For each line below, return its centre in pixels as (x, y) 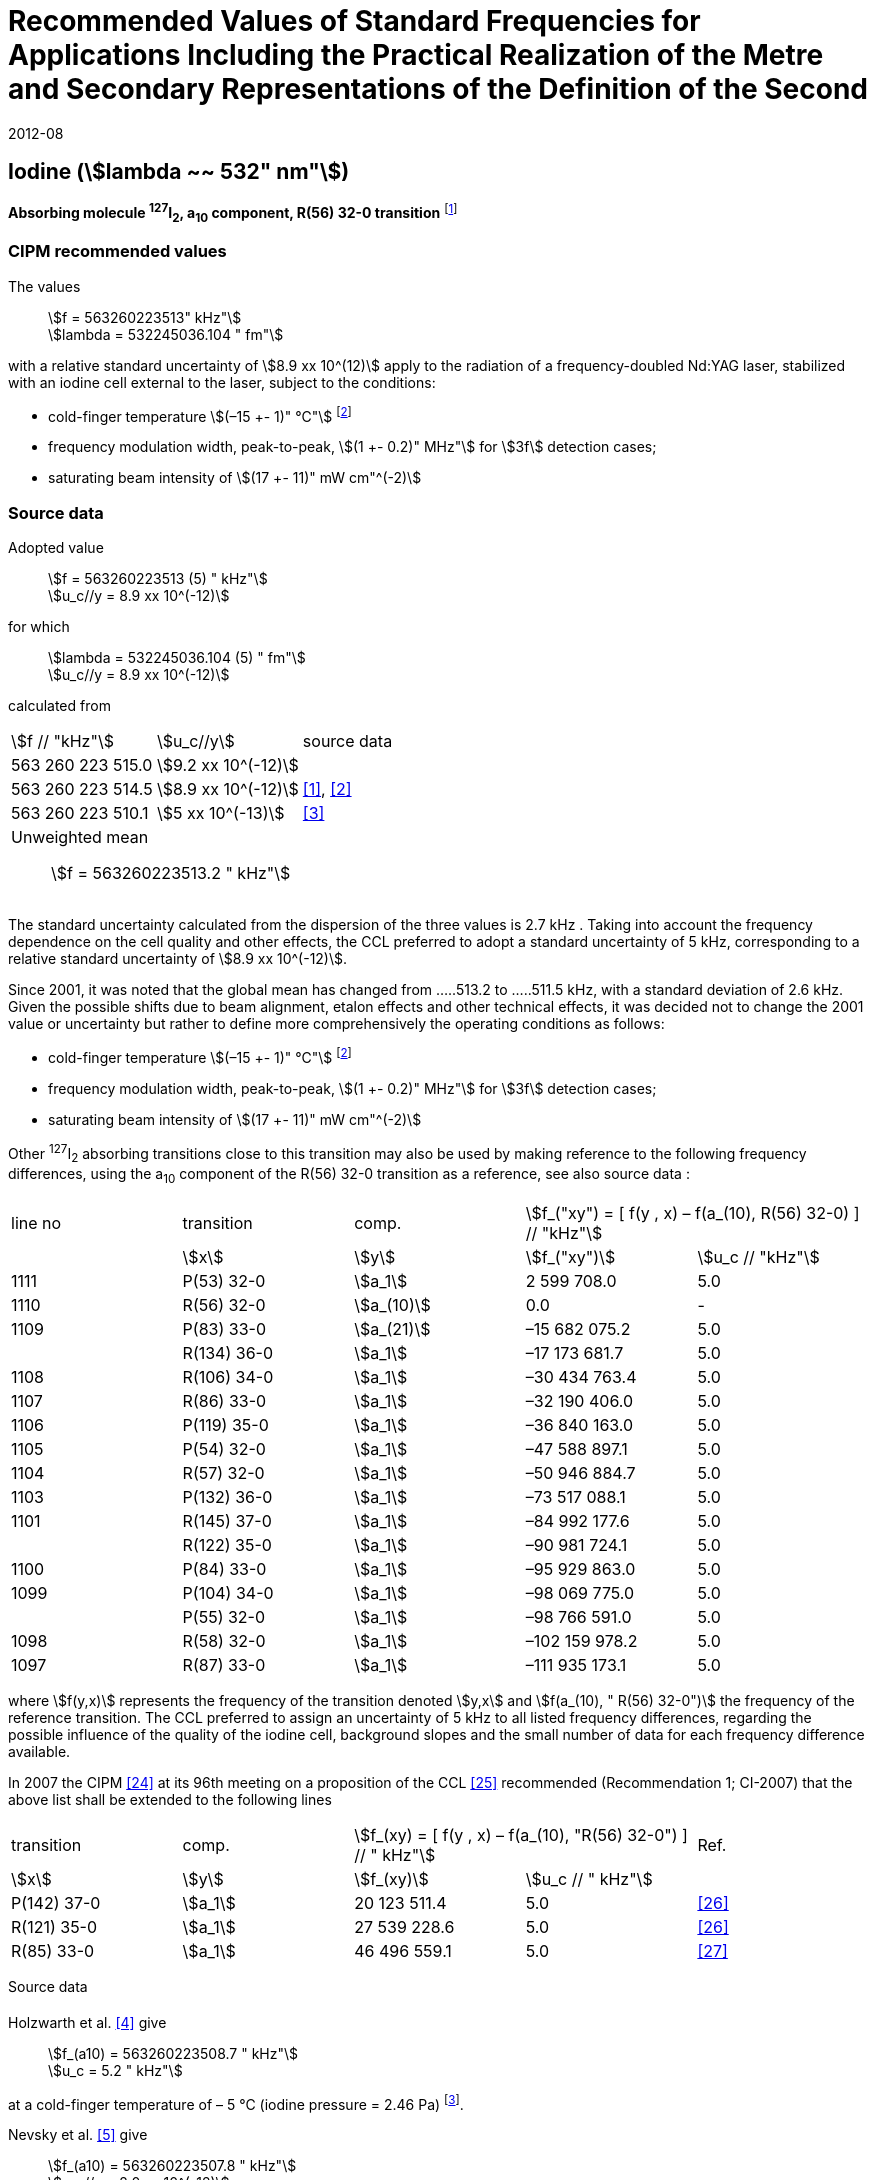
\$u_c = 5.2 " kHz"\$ (115, 2070)
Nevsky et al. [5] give (78, 2135)
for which (39, 627)
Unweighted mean (80, 837)
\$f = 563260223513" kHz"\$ (145, 317)
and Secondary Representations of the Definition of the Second (438, 89)
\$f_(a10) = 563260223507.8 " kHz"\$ (172, 2166)
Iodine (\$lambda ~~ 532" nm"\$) (179, 172)
